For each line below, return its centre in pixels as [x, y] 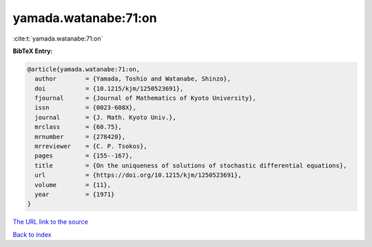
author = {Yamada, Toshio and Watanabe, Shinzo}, [133, 79]
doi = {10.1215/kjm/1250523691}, [109, 88]
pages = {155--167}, [84, 156]
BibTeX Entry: [33, 51]
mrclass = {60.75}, [78, 127]
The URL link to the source [51, 222]
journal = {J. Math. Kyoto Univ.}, [106, 117]
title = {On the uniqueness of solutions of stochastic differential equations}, [191, 165]
